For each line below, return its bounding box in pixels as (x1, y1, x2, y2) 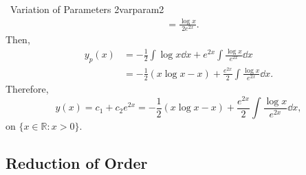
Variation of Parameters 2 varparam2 (10, 2, 164, 16)
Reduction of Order (6, 152, 148, 174)
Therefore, (6, 82, 49, 96)
